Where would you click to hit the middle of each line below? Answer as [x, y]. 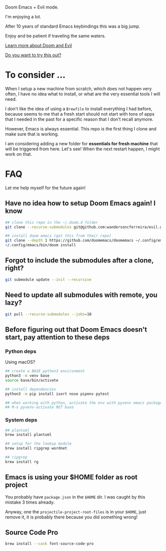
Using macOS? [20, 362]
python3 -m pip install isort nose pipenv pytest [57, 394]
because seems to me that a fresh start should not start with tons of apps [80, 114]
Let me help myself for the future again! [45, 188]
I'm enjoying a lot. [23, 17]
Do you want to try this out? [33, 55]
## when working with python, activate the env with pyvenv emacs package [84, 403]
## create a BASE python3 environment [45, 371]
